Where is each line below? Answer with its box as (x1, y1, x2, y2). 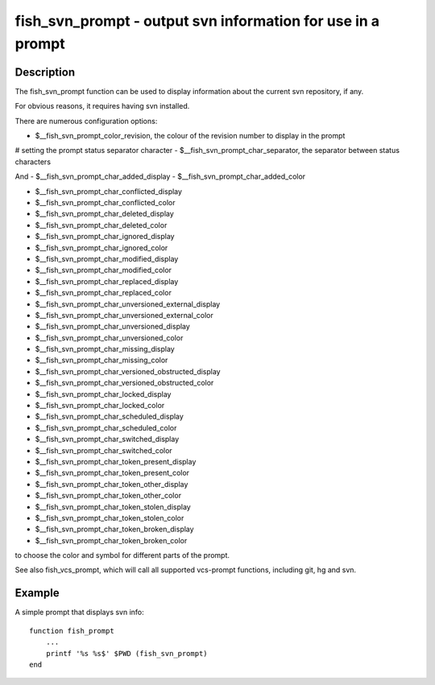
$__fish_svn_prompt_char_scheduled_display (35, 411, 184, 422)
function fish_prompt (29, 626, 114, 635)
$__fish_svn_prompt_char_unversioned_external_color (35, 310, 213, 320)
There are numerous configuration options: (14, 116, 158, 126)
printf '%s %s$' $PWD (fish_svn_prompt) (45, 649, 209, 658)
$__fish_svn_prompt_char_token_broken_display (35, 524, 194, 534)
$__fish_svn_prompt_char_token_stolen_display (35, 501, 191, 511)
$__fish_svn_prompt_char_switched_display (35, 435, 180, 444)
